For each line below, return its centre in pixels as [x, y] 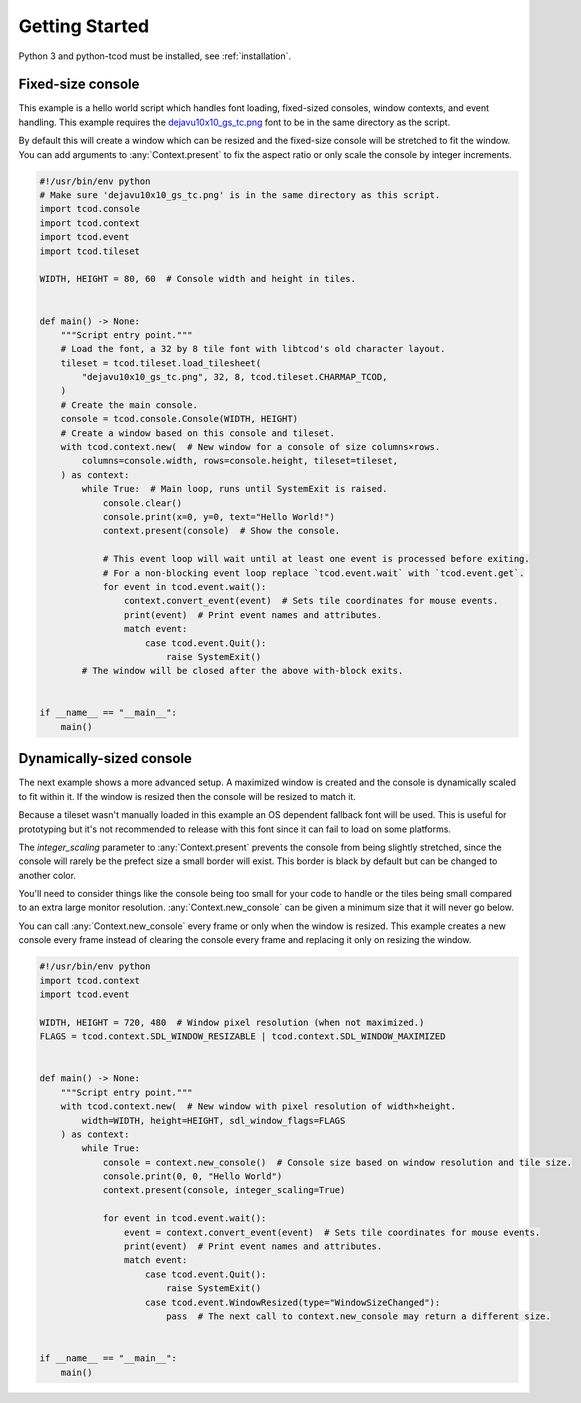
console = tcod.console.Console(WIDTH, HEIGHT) [179, 419]
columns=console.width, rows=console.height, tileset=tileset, [240, 461]
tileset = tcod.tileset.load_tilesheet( [161, 363]
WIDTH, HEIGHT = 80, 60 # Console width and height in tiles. [198, 279]
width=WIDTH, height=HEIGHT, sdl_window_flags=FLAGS [213, 1120]
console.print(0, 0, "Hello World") [192, 1176]
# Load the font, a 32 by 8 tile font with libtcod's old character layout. [253, 349]
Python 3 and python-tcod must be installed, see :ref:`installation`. [155, 56]
